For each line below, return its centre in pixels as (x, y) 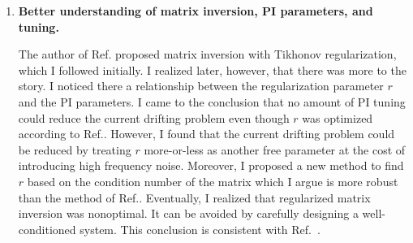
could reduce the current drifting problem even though (154, 117)
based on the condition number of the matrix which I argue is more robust (213, 181)
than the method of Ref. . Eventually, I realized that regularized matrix (194, 197)
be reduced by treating (75, 149)
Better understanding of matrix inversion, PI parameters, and (196, 11)
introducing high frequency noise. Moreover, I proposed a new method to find (211, 165)
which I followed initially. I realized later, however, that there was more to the (212, 69)
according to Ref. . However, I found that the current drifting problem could (206, 134)
